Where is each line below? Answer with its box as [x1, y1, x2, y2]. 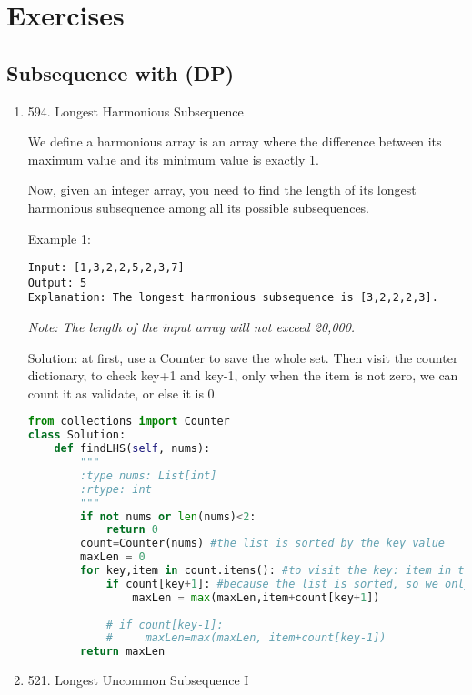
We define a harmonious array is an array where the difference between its [27, 132, 442, 151]
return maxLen [80, 645, 166, 659]
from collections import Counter [27, 415, 230, 428]
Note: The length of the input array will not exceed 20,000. [27, 317, 356, 337]
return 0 [105, 523, 158, 537]
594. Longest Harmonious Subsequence [27, 101, 244, 120]
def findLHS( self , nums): [54, 442, 211, 456]
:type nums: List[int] [80, 468, 217, 482]
